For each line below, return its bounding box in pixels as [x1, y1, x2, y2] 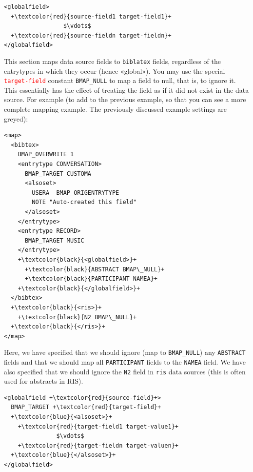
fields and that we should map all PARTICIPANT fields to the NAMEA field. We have [4, 356, 246, 367]
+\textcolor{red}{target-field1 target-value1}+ [18, 423, 178, 430]
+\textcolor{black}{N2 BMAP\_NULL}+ [18, 313, 137, 321]
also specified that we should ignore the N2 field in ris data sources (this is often [4, 366, 246, 376]
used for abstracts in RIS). [4, 376, 83, 386]
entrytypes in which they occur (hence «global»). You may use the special [4, 65, 225, 76]
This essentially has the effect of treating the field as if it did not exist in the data [4, 84, 249, 95]
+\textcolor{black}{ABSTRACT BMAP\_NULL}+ [24, 266, 165, 273]
